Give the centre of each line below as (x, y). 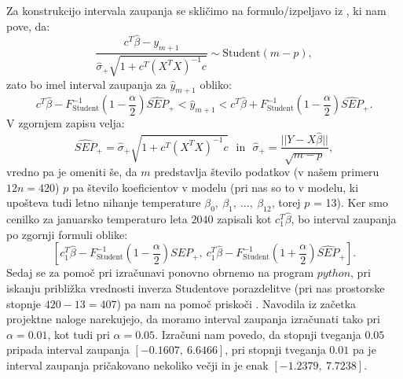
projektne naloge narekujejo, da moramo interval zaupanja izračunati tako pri (193, 319)
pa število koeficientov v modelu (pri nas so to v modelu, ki (215, 187)
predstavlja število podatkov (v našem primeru (267, 172)
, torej (286, 202)
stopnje (24, 303)
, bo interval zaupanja (344, 219)
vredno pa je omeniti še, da (72, 172)
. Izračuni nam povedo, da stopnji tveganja (258, 334)
